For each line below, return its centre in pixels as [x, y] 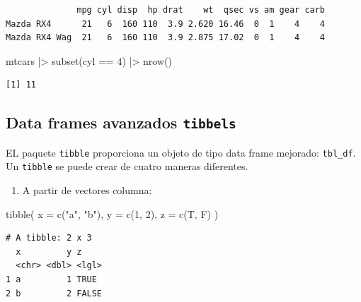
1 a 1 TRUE [51, 280]
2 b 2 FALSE [54, 293]
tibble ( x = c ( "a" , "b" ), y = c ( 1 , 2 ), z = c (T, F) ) [112, 213]
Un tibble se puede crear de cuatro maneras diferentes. [127, 166]
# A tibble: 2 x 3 [49, 238]
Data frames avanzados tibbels [121, 122]
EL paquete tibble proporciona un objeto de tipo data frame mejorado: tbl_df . [181, 152]
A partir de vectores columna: [87, 190]
